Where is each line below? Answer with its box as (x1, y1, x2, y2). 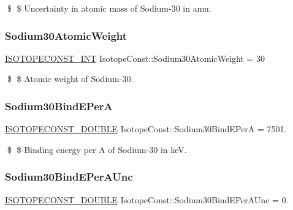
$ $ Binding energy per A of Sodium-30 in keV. (7, 143, 187, 156)
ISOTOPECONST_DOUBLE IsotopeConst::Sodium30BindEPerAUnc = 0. (5, 193, 289, 206)
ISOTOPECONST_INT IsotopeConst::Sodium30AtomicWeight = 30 (5, 51, 265, 64)
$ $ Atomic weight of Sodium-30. (7, 72, 134, 85)
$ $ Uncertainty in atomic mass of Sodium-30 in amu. (7, 2, 211, 14)
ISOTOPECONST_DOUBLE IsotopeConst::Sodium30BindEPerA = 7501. (5, 122, 287, 135)
